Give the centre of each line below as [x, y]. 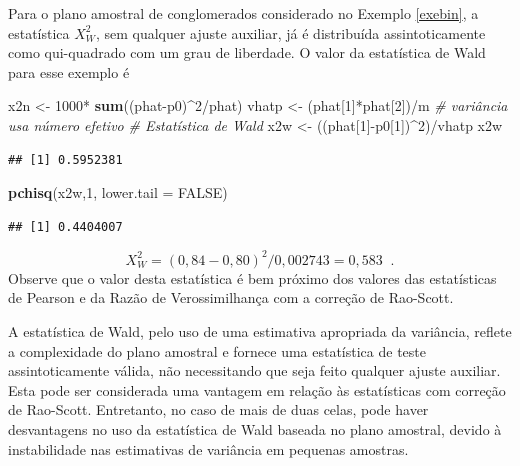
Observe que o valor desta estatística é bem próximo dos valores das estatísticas [252, 277]
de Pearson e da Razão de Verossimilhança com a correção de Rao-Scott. [231, 297]
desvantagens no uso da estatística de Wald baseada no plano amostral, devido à [255, 429]
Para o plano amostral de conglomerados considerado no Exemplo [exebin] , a [243, 13]
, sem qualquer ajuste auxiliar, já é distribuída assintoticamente [290, 32]
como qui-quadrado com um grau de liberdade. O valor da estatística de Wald [247, 52]
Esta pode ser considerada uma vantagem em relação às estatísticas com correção [257, 389]
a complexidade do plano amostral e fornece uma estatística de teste [217, 350]
